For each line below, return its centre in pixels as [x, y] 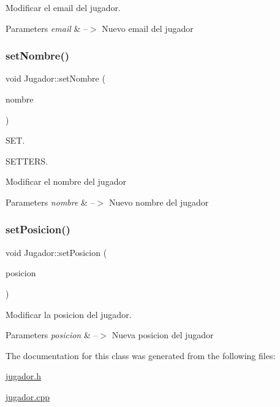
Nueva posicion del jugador [163, 335]
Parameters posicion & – [52, 335]
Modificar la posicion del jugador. [69, 314]
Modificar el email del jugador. [63, 7]
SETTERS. [27, 161]
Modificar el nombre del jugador [66, 181]
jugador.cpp [28, 396]
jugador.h [24, 376]
